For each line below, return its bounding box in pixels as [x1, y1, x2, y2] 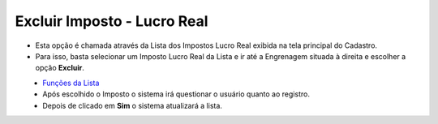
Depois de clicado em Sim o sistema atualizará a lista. [42, 100, 223, 110]
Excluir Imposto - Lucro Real [15, 12, 208, 30]
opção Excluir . [35, 63, 84, 73]
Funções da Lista [42, 78, 100, 88]
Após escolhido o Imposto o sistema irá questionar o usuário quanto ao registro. [42, 89, 310, 99]
